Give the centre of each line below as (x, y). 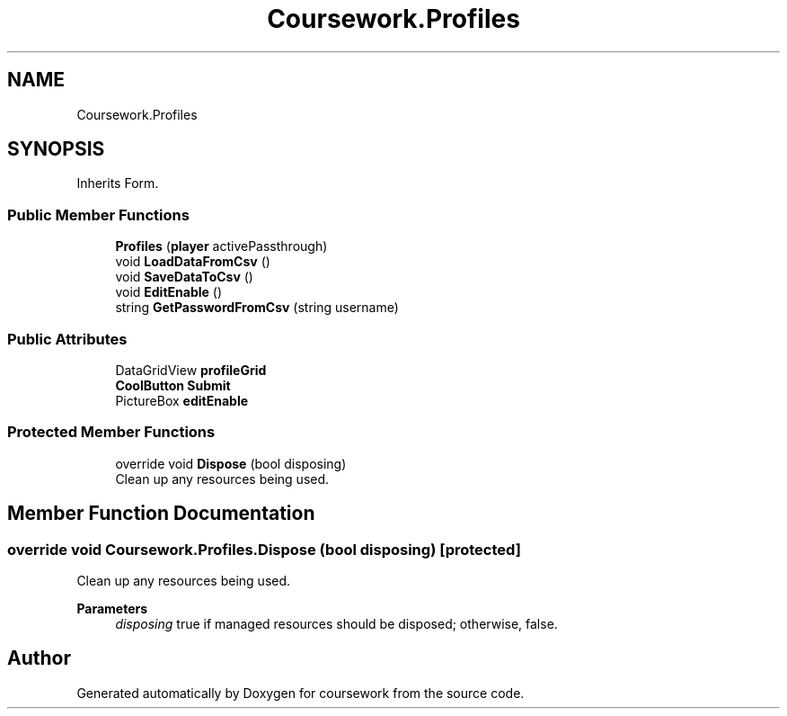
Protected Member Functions (111, 432)
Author (39, 658)
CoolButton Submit (173, 385)
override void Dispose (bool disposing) (231, 463)
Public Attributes (67, 339)
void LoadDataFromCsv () (193, 262)
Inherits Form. (118, 183)
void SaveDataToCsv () (184, 277)
